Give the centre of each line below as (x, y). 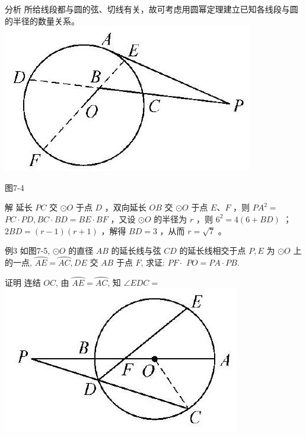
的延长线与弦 (136, 251)
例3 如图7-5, (28, 251)
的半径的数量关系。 (42, 20)
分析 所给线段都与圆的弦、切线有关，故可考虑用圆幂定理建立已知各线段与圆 (152, 9)
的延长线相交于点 (213, 251)
